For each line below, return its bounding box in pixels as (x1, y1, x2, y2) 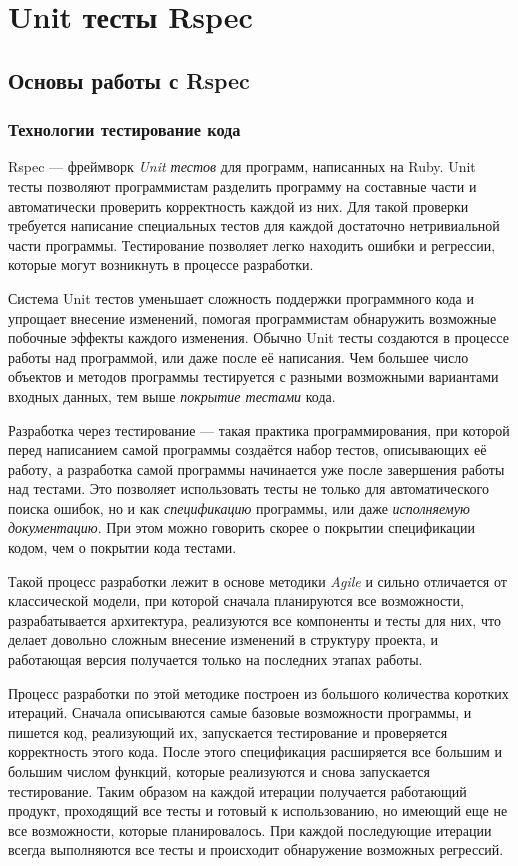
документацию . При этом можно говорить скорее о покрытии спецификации (8, 517, 475, 538)
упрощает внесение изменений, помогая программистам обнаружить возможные (8, 307, 497, 328)
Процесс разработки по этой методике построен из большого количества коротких (8, 682, 509, 703)
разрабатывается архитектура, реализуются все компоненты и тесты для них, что (8, 609, 501, 630)
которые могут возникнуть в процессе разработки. (8, 254, 314, 275)
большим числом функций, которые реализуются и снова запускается (8, 761, 430, 781)
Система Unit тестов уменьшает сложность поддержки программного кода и (8, 287, 474, 308)
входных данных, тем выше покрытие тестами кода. (8, 385, 336, 406)
